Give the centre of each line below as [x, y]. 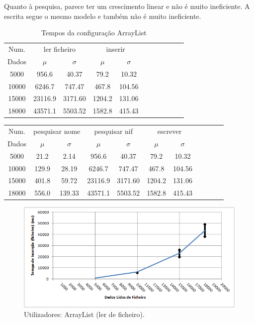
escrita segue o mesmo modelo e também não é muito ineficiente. [103, 16]
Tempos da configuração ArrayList [94, 33]
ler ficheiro [60, 49]
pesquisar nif [114, 131]
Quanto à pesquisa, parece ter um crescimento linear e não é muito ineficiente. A [127, 6]
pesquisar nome [57, 131]
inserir [116, 49]
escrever [169, 131]
